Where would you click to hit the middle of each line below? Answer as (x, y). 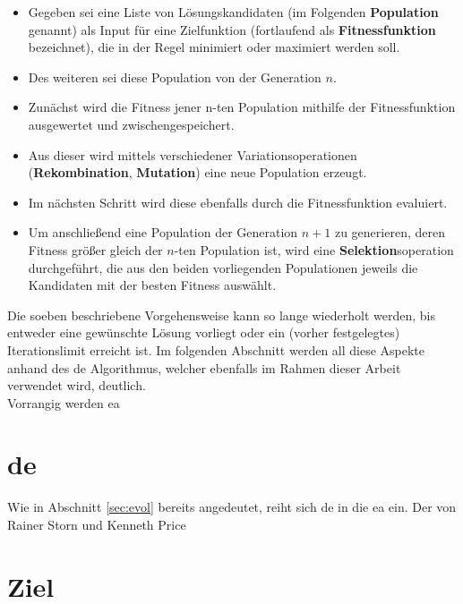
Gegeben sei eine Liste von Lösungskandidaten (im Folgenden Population (233, 12)
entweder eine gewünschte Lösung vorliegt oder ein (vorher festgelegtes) (204, 332)
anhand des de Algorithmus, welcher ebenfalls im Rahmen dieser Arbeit (204, 367)
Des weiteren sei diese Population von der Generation (175, 77)
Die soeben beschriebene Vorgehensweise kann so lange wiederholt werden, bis (221, 315)
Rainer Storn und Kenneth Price (97, 524)
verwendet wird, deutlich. (77, 385)
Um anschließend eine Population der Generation (163, 232)
